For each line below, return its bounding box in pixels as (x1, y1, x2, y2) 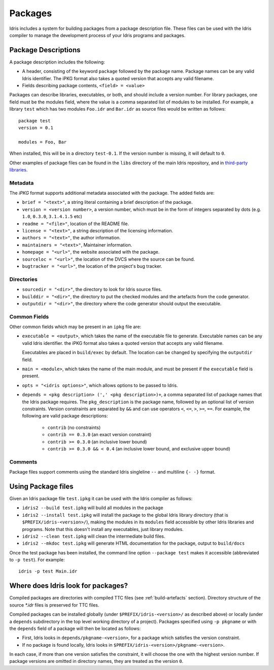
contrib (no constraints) (47, 424, 101, 431)
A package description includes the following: (9, 59, 105, 65)
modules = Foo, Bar (18, 139, 67, 145)
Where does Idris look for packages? (9, 581, 128, 590)
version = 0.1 (18, 125, 53, 130)
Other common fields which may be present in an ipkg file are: (9, 324, 142, 330)
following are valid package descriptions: (22, 413, 109, 419)
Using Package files (9, 482, 74, 490)
